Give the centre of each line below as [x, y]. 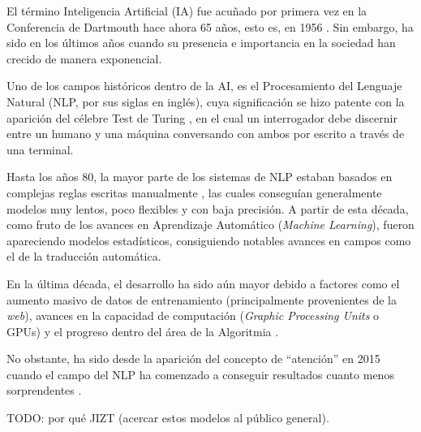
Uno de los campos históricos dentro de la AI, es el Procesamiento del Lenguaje [204, 86]
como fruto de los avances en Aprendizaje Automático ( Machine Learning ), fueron [210, 225]
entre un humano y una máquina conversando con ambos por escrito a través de [206, 134]
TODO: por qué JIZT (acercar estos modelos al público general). [168, 418]
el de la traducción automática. [84, 256]
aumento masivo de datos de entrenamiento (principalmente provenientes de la [202, 299]
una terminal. [40, 149]
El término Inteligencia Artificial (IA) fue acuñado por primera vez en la [187, 11]
